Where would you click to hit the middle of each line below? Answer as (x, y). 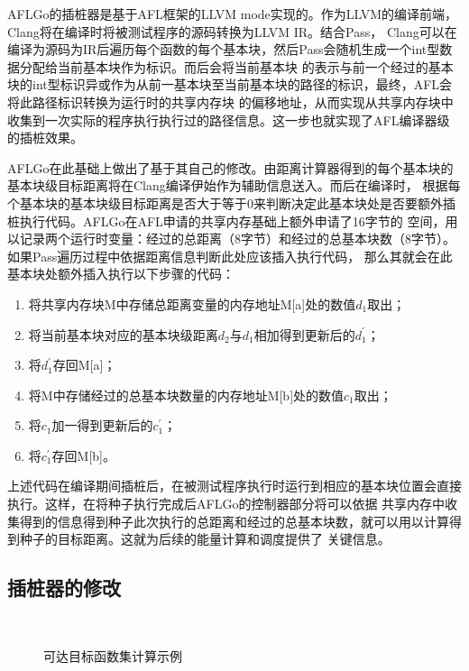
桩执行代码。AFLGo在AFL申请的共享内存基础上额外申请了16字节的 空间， (226, 221)
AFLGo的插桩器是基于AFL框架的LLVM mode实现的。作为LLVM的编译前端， (233, 14)
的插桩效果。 (45, 138)
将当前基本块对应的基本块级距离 (123, 334)
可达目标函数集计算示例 (113, 655)
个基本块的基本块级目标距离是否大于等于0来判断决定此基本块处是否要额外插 (231, 202)
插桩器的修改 (64, 588)
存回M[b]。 (83, 455)
